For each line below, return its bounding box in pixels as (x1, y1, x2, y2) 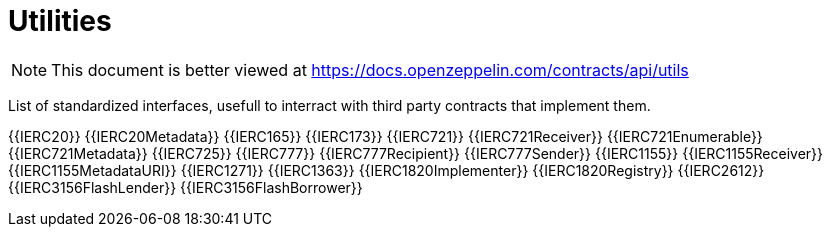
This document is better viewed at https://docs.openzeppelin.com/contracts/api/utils (51, 59, 689, 80)
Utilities (8, 4, 112, 38)
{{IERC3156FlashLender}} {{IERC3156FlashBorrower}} (8, 178, 363, 196)
